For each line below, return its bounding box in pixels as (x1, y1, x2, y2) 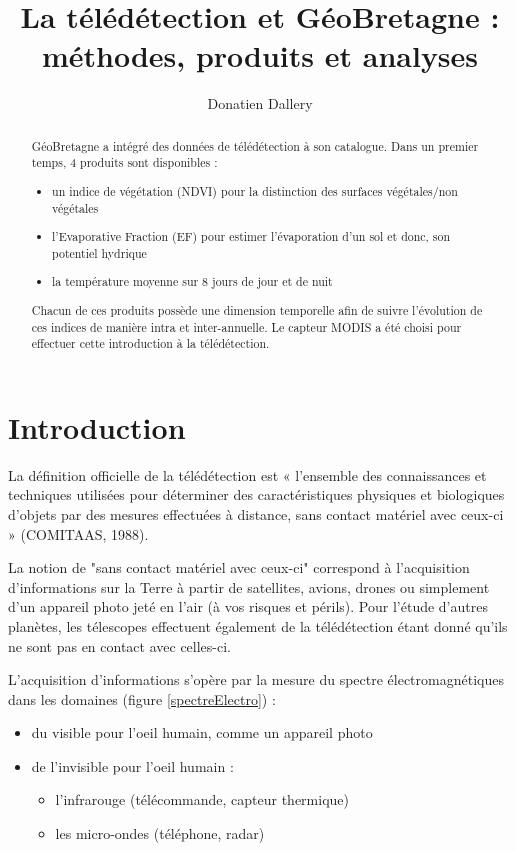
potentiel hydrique (52, 244, 147, 261)
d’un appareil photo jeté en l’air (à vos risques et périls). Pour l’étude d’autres (8, 596, 488, 617)
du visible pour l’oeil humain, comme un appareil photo (31, 722, 373, 743)
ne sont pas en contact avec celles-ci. (8, 635, 231, 656)
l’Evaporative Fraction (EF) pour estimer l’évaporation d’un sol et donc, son (52, 228, 451, 245)
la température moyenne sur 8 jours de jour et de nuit (52, 273, 333, 290)
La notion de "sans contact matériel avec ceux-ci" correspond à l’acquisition (8, 557, 470, 578)
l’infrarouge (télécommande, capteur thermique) (55, 789, 349, 810)
